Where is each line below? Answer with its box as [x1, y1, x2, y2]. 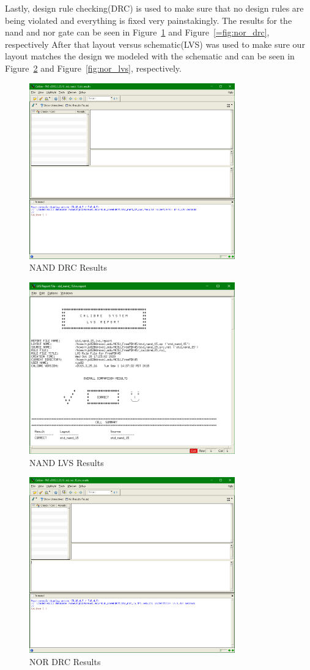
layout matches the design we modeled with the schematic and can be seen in [5, 50, 295, 62]
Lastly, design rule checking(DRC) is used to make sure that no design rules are [5, 2, 304, 14]
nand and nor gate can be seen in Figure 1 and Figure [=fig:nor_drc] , [5, 26, 270, 39]
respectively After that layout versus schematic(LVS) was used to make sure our [5, 37, 305, 50]
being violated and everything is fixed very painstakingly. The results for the [5, 13, 292, 26]
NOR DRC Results [29, 655, 101, 668]
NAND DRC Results [29, 261, 107, 274]
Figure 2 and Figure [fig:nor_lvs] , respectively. [5, 61, 182, 74]
